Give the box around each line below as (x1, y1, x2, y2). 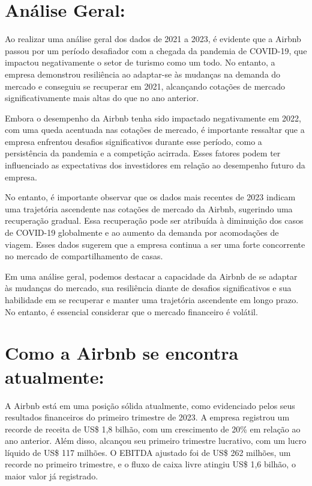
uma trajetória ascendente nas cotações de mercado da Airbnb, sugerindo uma (5, 202, 293, 215)
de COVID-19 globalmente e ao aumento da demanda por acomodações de (5, 226, 279, 239)
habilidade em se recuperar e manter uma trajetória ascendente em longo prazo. (5, 294, 299, 306)
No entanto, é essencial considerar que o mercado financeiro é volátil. (5, 305, 258, 318)
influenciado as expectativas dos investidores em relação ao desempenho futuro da (5, 159, 305, 171)
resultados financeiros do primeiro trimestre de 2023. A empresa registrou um (5, 411, 290, 423)
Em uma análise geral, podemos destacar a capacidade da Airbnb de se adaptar (5, 269, 298, 282)
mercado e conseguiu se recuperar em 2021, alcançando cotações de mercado (5, 79, 286, 92)
